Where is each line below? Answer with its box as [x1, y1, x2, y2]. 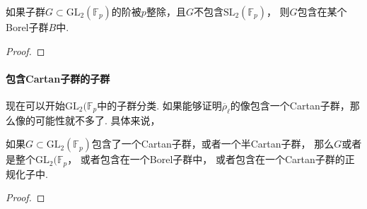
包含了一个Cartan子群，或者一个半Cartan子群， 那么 [91, 136, 334, 151]
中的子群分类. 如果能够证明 [97, 97, 222, 112]
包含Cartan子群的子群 [6, 71, 110, 85]
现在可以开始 [6, 97, 65, 112]
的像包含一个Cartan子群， [230, 97, 350, 112]
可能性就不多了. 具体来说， [35, 112, 161, 127]
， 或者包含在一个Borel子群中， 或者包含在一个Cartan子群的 [67, 152, 345, 167]
